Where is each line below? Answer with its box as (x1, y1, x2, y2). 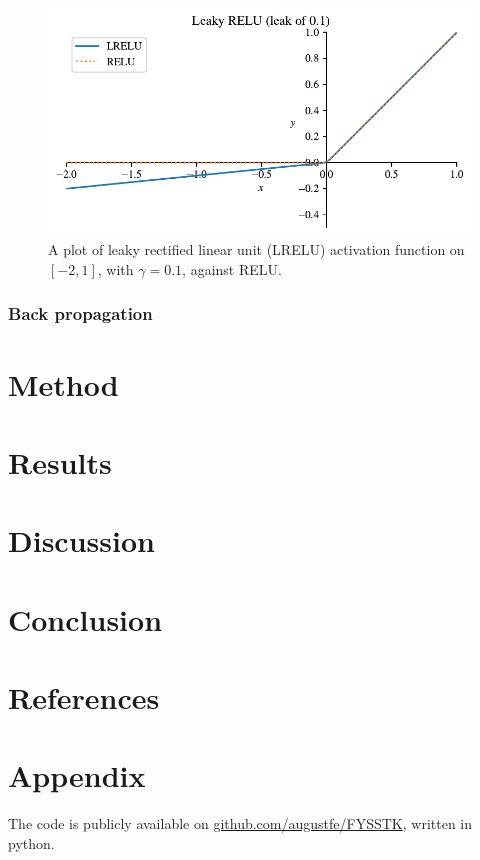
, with (97, 258, 134, 279)
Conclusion (8, 598, 163, 639)
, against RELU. (182, 258, 282, 279)
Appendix (8, 755, 146, 796)
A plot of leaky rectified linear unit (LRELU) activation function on (48, 239, 465, 260)
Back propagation (8, 301, 153, 326)
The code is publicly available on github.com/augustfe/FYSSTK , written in (8, 813, 473, 834)
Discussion (8, 520, 155, 561)
